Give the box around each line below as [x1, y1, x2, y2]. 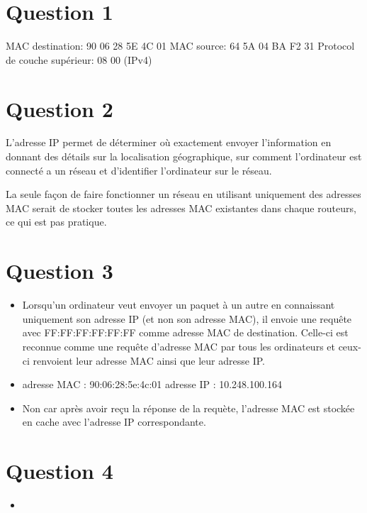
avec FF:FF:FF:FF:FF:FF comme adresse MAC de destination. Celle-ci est [22, 325, 349, 340]
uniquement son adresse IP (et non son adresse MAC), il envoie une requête [22, 311, 352, 326]
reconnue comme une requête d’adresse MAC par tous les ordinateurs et [22, 338, 335, 353]
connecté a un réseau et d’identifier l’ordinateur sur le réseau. [6, 162, 272, 177]
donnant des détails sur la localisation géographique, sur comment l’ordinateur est [6, 149, 362, 164]
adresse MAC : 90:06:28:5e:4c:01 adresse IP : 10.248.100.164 [22, 377, 282, 392]
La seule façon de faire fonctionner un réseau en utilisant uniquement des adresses [6, 187, 361, 202]
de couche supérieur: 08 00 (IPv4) [6, 52, 152, 67]
